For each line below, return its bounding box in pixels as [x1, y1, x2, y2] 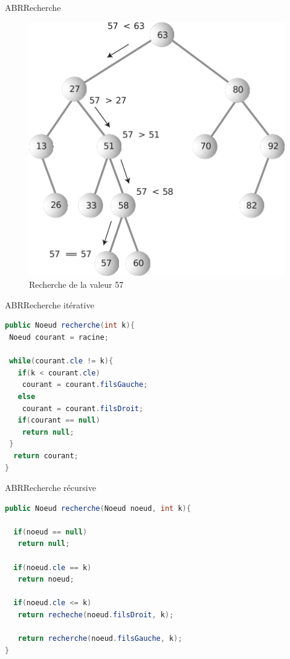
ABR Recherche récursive [5, 481, 96, 494]
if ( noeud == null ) [13, 527, 88, 536]
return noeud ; [18, 575, 74, 584]
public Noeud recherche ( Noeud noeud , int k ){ [5, 504, 191, 513]
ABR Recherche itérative [5, 298, 94, 311]
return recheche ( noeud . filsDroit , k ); [18, 611, 174, 620]
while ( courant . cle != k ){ [9, 357, 114, 366]
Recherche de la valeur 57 [29, 278, 124, 291]
